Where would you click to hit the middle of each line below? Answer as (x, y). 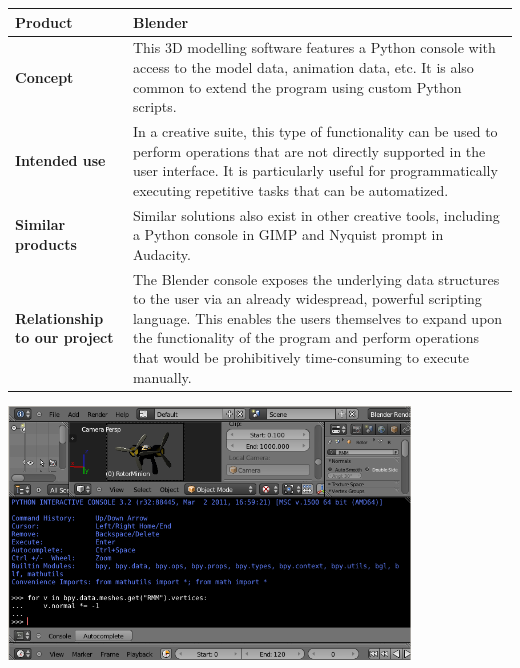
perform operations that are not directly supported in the (309, 150)
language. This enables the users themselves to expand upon (317, 317)
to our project (64, 337)
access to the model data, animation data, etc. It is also (303, 66)
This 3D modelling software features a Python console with (314, 47)
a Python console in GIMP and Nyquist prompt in (288, 234)
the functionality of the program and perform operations (305, 337)
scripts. (154, 106)
